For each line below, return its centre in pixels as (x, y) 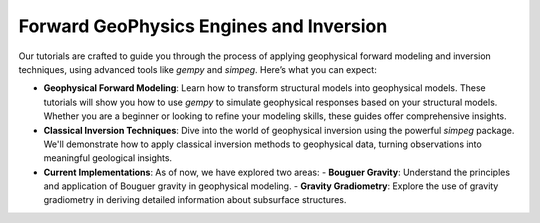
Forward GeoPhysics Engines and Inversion (203, 26)
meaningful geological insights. (108, 158)
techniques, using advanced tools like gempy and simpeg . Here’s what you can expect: (197, 69)
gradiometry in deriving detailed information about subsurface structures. (195, 200)
